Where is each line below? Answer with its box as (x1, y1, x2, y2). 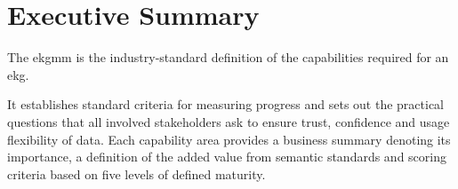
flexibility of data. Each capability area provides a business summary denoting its (7, 130, 451, 148)
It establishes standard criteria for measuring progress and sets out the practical (7, 95, 444, 114)
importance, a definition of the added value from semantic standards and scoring (7, 147, 446, 166)
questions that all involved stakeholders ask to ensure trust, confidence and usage (7, 112, 450, 130)
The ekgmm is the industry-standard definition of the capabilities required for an (7, 48, 449, 67)
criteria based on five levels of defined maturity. (7, 164, 266, 183)
